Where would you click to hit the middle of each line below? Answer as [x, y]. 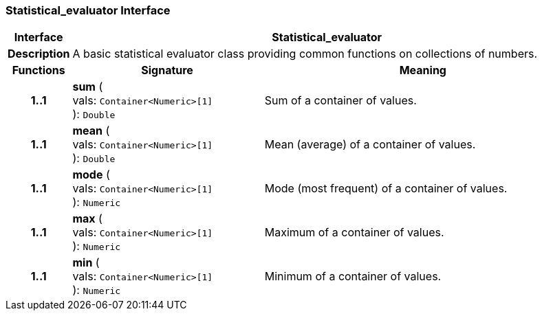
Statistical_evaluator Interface [88, 10]
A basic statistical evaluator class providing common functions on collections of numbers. [305, 54]
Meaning [423, 70]
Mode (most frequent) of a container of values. [386, 189]
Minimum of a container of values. [353, 276]
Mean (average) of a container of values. [370, 145]
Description [39, 54]
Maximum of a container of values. [354, 233]
